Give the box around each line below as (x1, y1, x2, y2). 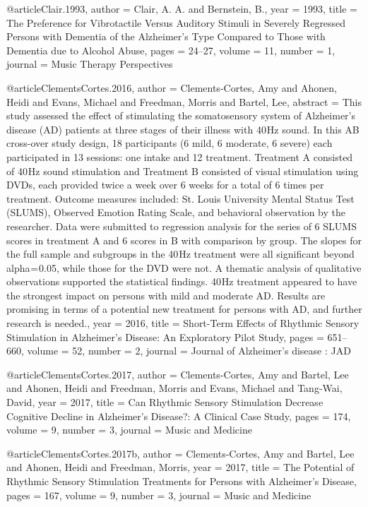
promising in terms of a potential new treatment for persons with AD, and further (6, 302, 362, 316)
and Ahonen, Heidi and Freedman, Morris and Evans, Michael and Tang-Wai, (6, 381, 343, 395)
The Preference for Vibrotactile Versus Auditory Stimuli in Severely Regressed (6, 15, 346, 30)
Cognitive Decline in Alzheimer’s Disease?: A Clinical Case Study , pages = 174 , (6, 408, 351, 423)
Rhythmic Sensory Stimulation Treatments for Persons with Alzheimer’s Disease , (6, 474, 357, 488)
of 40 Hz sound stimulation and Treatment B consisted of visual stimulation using (6, 163, 359, 178)
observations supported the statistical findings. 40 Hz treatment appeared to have (6, 274, 357, 289)
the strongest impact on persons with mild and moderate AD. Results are (6, 287, 326, 302)
